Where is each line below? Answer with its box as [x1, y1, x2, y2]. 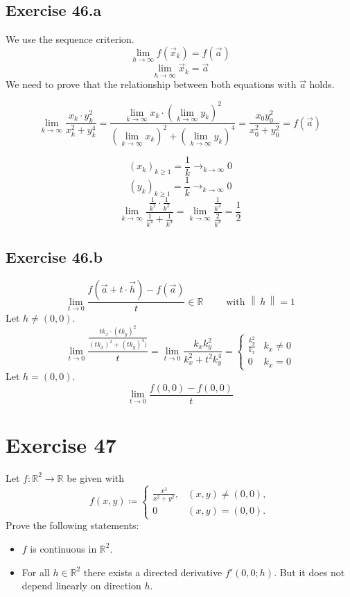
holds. [309, 77, 335, 92]
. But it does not [274, 564, 345, 579]
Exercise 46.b [6, 246, 103, 268]
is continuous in [30, 541, 97, 555]
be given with [67, 470, 125, 485]
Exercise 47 [6, 431, 116, 459]
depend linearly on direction [21, 578, 141, 593]
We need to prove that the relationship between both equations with [6, 77, 297, 92]
